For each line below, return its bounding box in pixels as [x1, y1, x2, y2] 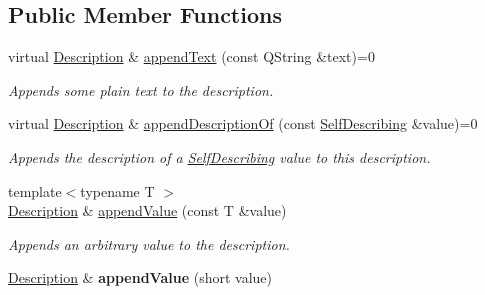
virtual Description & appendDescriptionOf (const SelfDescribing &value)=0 [8, 113, 478, 134]
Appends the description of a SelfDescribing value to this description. [8, 146, 431, 167]
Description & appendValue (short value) [8, 267, 272, 288]
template [8, 180, 62, 201]
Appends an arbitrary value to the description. [8, 233, 290, 254]
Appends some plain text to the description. [8, 79, 274, 100]
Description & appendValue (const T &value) [8, 200, 287, 221]
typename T [80, 180, 155, 201]
